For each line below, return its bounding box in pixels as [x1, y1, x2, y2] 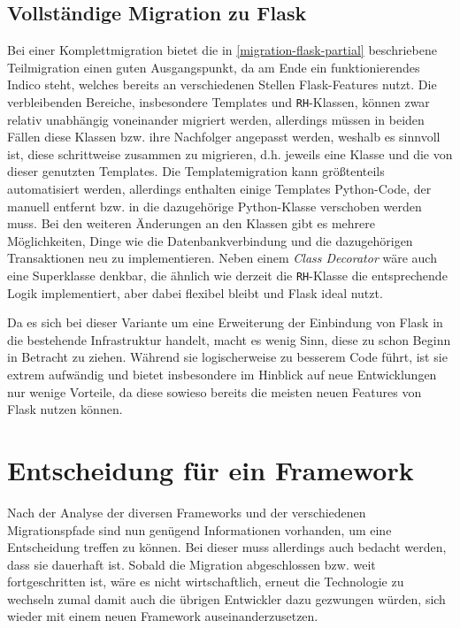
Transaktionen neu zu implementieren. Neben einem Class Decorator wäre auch [7, 249, 437, 267]
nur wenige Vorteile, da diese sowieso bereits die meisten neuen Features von [7, 382, 422, 401]
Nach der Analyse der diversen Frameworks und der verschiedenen [7, 502, 366, 521]
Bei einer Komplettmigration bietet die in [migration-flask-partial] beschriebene [7, 41, 437, 59]
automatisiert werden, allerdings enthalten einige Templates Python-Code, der [7, 180, 432, 198]
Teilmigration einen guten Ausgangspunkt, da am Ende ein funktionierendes [7, 57, 420, 76]
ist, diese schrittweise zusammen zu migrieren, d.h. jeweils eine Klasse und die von [7, 144, 453, 163]
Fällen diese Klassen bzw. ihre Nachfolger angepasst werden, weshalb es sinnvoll [7, 127, 441, 146]
